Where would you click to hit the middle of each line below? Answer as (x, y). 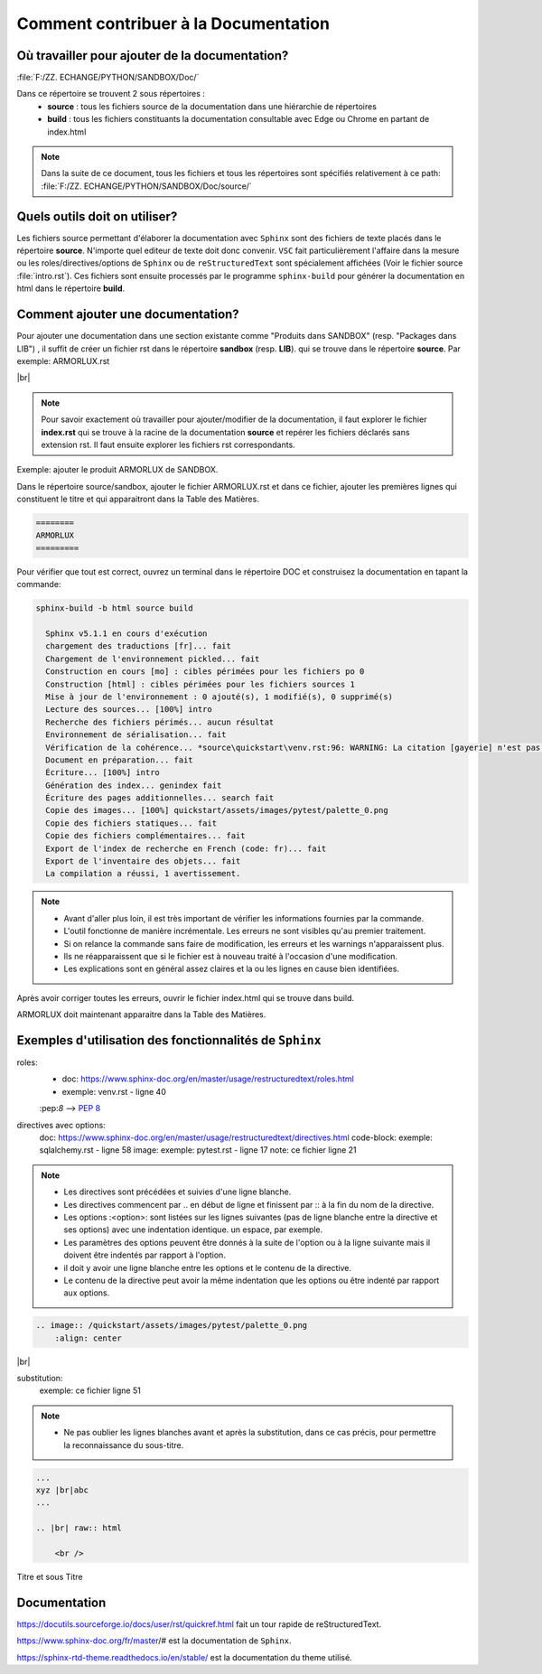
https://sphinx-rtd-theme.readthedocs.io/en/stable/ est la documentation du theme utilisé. (184, 1657)
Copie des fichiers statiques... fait (131, 823)
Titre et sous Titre (50, 1576)
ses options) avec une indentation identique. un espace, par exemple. (193, 1230)
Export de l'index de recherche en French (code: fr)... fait (186, 848)
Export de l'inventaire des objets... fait (143, 861)
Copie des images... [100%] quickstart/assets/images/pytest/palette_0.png (217, 810)
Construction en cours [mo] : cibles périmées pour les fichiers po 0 (205, 672)
